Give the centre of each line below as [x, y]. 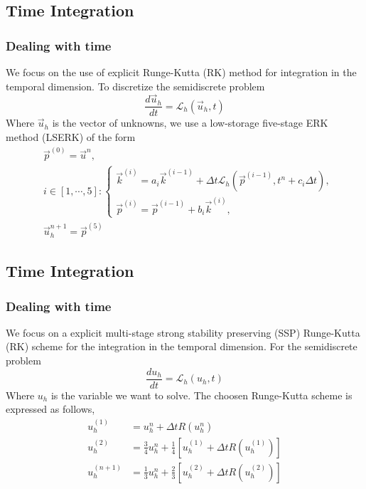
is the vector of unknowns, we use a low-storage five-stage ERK [190, 123]
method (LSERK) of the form [71, 137]
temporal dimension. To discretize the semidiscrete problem [135, 86]
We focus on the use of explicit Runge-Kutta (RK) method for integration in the [181, 72]
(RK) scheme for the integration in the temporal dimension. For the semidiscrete [182, 346]
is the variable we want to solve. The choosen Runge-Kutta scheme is [201, 395]
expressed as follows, [50, 409]
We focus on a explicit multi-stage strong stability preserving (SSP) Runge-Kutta [183, 332]
